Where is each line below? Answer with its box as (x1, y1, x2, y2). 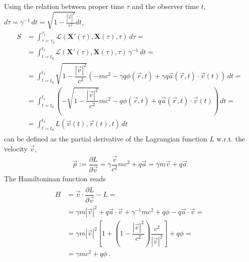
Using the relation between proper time (4, 1, 124, 11)
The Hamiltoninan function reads (4, 173, 106, 184)
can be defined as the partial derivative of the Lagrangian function (4, 133, 208, 144)
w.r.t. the (217, 133, 245, 144)
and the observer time (132, 1, 199, 11)
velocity (4, 143, 28, 154)
